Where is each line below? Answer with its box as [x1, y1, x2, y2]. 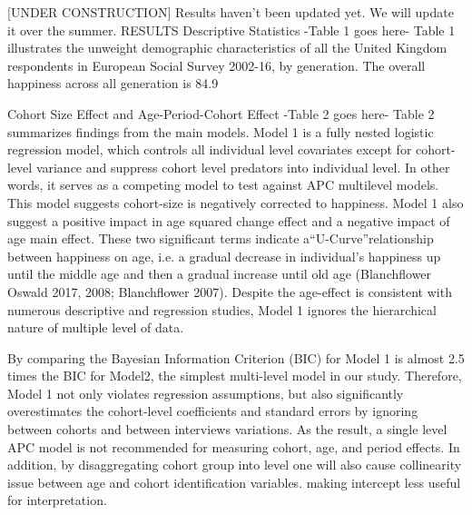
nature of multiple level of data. [7, 318, 184, 337]
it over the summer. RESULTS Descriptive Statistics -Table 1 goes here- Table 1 [7, 20, 456, 39]
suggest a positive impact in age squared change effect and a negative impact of [7, 211, 450, 230]
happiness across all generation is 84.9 [7, 74, 219, 93]
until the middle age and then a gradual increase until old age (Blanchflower [7, 264, 432, 283]
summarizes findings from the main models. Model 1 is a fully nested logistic [7, 122, 434, 141]
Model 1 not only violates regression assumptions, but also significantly [7, 383, 404, 402]
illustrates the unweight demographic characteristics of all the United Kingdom [7, 38, 447, 57]
